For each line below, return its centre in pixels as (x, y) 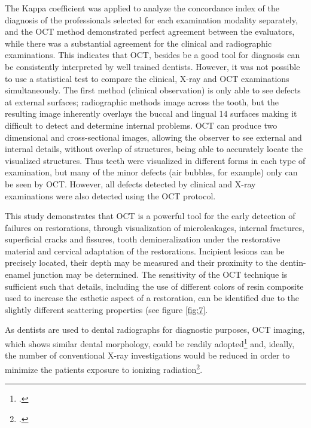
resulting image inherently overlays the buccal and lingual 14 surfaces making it (151, 113)
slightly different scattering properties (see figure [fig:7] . (106, 309)
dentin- (293, 262)
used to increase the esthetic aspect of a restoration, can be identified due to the (152, 298)
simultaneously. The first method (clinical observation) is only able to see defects (153, 90)
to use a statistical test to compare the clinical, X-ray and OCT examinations (147, 78)
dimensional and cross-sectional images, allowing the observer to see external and (153, 137)
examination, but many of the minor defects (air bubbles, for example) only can (151, 172)
